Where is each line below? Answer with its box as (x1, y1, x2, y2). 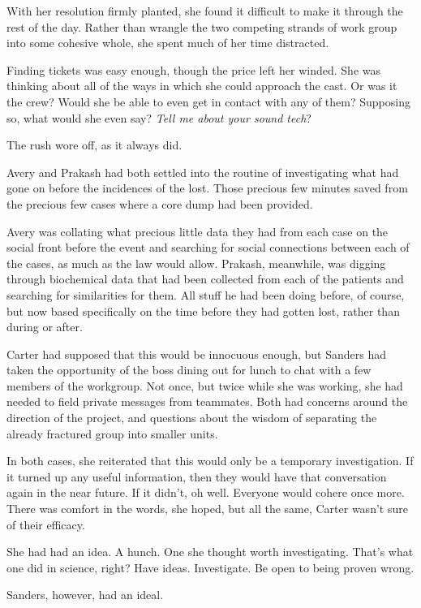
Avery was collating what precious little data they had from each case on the (6, 222, 389, 239)
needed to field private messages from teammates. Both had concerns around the (6, 393, 408, 410)
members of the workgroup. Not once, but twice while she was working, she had (6, 377, 403, 394)
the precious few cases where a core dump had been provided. (6, 195, 313, 212)
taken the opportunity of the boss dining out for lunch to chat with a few (6, 361, 372, 378)
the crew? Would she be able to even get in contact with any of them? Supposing (6, 93, 410, 110)
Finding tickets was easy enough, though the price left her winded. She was (6, 61, 381, 78)
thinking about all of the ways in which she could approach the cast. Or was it (6, 77, 397, 94)
